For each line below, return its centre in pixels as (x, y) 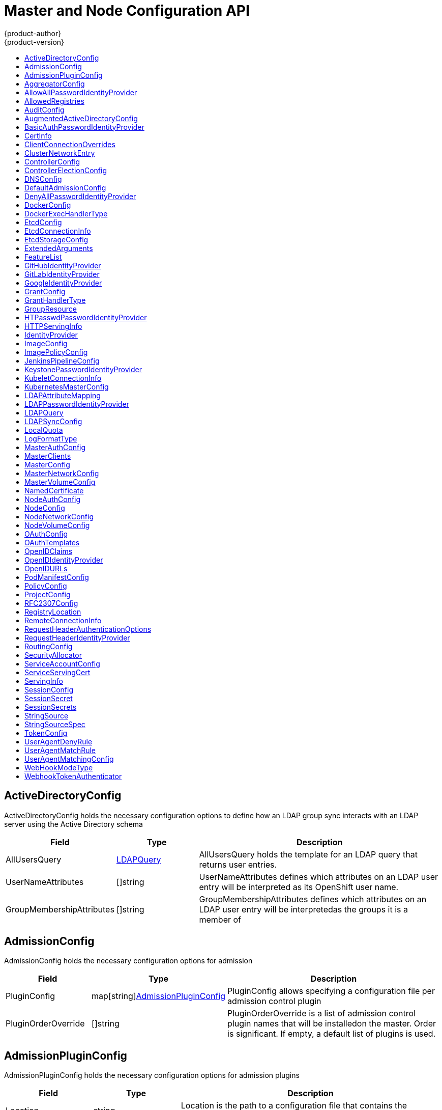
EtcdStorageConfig (56, 239)
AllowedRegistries (54, 101)
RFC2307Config (51, 603)
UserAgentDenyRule (58, 741)
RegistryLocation (53, 612)
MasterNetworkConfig (62, 473)
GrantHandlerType (55, 300)
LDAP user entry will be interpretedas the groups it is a (304, 909)
